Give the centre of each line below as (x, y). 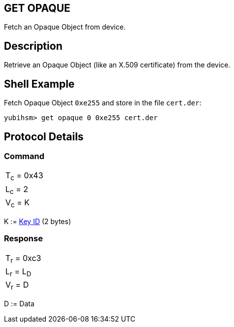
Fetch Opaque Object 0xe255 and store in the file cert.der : (103, 103)
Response (23, 239)
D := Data (19, 304)
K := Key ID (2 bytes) (37, 221)
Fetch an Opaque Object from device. (65, 27)
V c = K (18, 203)
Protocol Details (44, 136)
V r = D (17, 286)
